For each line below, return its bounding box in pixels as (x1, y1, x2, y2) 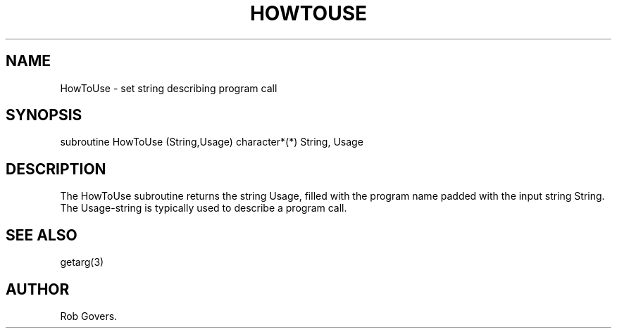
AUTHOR (6, 280, 70, 298)
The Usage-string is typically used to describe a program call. (60, 202, 347, 214)
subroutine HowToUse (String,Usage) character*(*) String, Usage (60, 136, 363, 148)
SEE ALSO (6, 226, 77, 244)
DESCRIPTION (6, 160, 106, 178)
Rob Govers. (60, 309, 118, 322)
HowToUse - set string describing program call (60, 82, 278, 94)
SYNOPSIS (6, 106, 82, 124)
